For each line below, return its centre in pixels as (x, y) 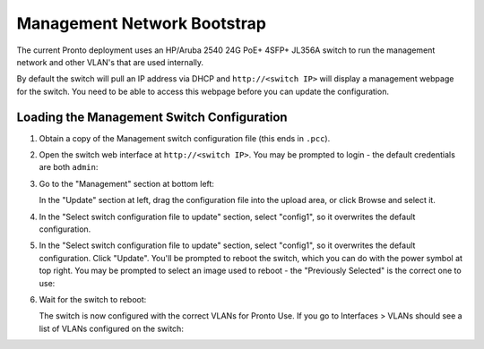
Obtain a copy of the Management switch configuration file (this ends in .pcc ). (185, 138)
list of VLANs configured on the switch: (111, 328)
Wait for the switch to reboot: (93, 299)
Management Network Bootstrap (141, 23)
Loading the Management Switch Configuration (152, 117)
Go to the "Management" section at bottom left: (127, 183)
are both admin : (69, 167)
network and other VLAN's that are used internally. (110, 62)
